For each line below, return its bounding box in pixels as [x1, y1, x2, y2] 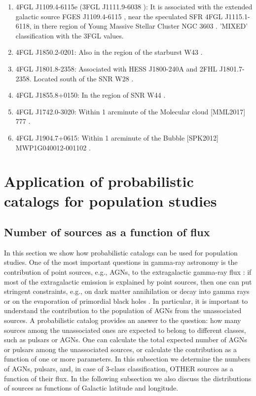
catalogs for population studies [4, 190, 217, 211]
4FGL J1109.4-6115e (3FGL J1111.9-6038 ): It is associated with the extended [15, 1, 253, 11]
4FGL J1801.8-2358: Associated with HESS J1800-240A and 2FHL [15, 63, 218, 73]
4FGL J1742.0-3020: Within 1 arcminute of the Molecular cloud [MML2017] [15, 106, 246, 116]
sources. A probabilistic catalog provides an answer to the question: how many [4, 315, 241, 325]
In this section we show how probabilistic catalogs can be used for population [4, 247, 238, 257]
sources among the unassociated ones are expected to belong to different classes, [4, 324, 246, 335]
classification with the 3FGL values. [15, 30, 124, 40]
